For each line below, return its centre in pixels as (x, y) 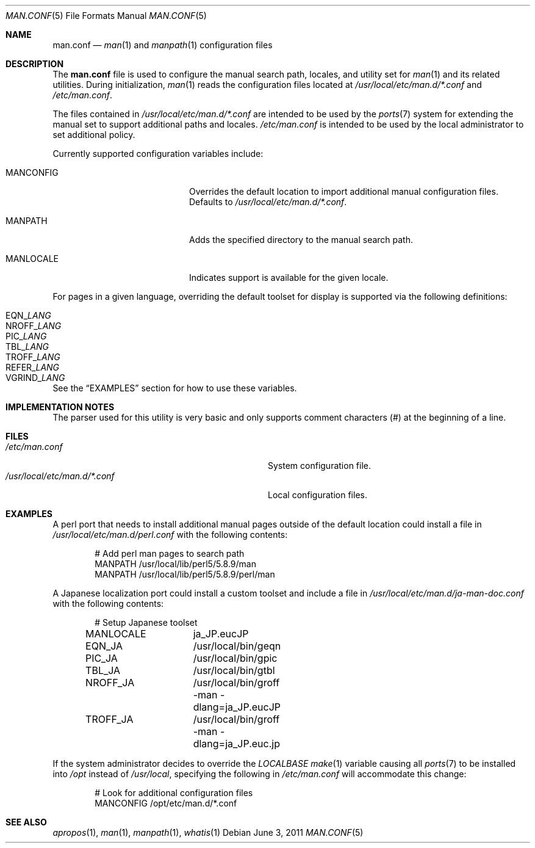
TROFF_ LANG (33, 357)
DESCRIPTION (35, 64)
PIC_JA (102, 658)
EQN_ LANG (28, 315)
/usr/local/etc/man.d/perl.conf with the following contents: (170, 535)
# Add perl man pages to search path (170, 553)
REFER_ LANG (33, 367)
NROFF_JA (110, 683)
